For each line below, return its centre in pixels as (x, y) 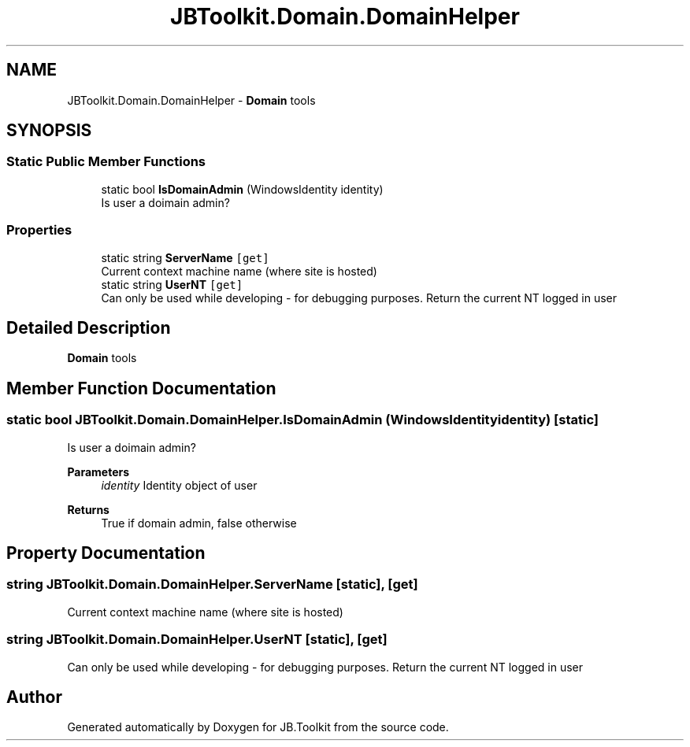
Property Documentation (106, 553)
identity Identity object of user (179, 485)
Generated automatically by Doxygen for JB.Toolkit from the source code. (258, 727)
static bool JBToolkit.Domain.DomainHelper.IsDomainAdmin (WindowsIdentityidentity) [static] (303, 420)
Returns (88, 509)
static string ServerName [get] (185, 257)
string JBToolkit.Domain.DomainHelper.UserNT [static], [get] (197, 640)
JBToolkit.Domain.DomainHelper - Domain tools (191, 100)
